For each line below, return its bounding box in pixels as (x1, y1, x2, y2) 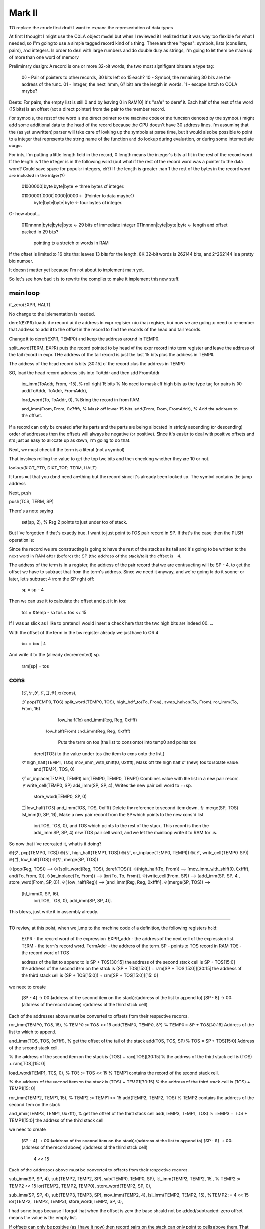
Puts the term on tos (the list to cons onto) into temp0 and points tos (58, 739, 196, 745)
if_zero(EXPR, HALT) (9, 302, 51, 308)
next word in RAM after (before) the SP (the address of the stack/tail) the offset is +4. (9, 553, 182, 559)
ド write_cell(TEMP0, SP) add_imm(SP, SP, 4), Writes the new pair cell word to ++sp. (21, 782, 192, 789)
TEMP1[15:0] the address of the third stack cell (9, 1117, 104, 1123)
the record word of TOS (21, 950, 70, 956)
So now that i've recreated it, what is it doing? (9, 841, 102, 847)
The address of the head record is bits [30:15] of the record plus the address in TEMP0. (9, 360, 186, 366)
